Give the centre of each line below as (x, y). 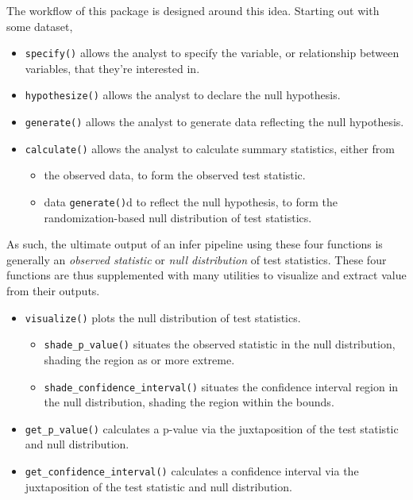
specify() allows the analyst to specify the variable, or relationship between (212, 53)
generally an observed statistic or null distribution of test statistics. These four (197, 259)
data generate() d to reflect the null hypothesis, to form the (191, 202)
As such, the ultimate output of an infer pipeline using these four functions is (195, 244)
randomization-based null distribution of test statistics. (178, 217)
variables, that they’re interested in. (112, 68)
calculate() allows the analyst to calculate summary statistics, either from (210, 148)
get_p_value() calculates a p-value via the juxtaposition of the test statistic (212, 428)
